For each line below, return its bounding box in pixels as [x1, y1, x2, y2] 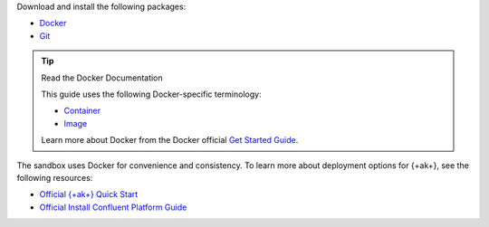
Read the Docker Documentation [41, 72, 163, 83]
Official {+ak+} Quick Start [39, 189, 139, 200]
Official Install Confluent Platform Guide [39, 202, 187, 213]
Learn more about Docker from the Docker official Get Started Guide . [41, 135, 299, 146]
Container [63, 105, 101, 117]
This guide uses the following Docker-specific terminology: [41, 89, 262, 99]
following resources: [16, 172, 93, 183]
